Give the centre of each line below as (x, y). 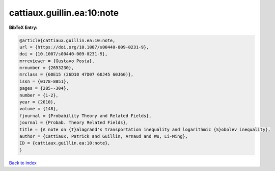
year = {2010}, (38, 102)
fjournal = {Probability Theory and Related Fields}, (85, 116)
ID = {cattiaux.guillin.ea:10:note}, (65, 143)
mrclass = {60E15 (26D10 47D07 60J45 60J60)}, (76, 74)
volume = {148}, (39, 109)
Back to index (23, 163)
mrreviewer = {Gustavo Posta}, (57, 61)
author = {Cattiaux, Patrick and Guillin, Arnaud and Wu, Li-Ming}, (104, 136)
